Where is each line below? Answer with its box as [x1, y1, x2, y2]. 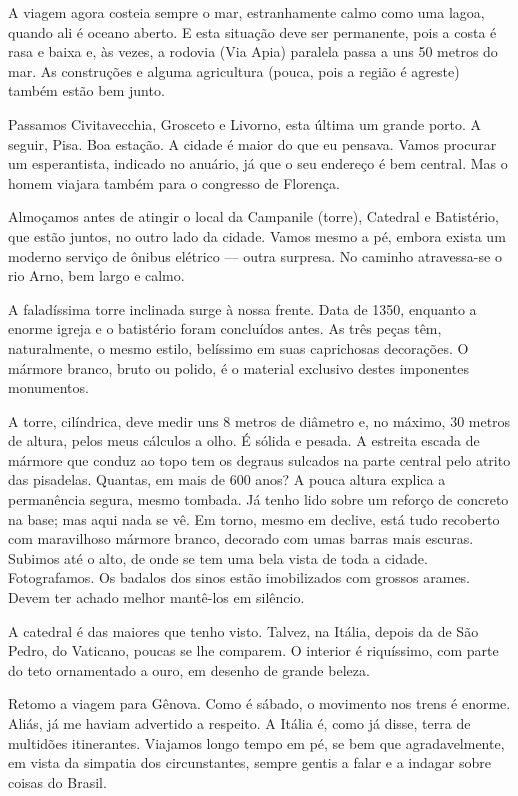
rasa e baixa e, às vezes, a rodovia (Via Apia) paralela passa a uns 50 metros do [8, 41, 498, 62]
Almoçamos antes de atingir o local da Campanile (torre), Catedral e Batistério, [8, 206, 499, 227]
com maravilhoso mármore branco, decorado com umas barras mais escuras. [8, 528, 474, 549]
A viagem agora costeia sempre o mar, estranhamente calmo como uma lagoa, [8, 2, 485, 22]
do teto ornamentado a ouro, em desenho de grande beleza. [8, 659, 370, 680]
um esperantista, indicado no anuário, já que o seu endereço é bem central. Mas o [8, 153, 508, 174]
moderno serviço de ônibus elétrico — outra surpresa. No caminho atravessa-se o [8, 245, 502, 266]
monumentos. [8, 377, 89, 398]
